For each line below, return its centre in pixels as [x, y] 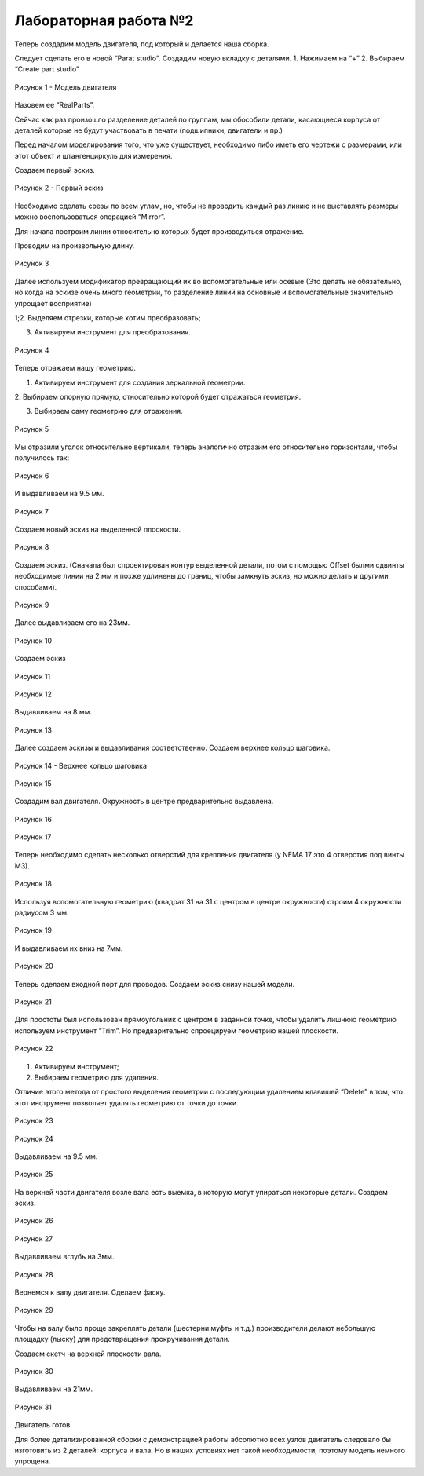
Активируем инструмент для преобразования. [113, 332]
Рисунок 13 [33, 729]
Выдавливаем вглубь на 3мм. [64, 1257]
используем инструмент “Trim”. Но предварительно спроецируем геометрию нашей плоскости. [177, 1030]
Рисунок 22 [34, 1049]
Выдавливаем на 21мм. [54, 1389]
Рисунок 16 [33, 819]
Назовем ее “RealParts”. [55, 105]
